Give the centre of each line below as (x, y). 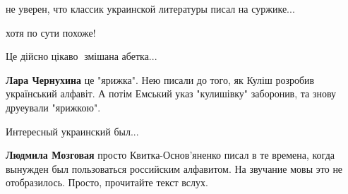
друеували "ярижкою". (53, 107)
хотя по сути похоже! (51, 32)
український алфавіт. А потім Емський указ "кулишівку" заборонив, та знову (171, 93)
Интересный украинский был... (72, 131)
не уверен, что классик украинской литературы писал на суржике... (150, 8)
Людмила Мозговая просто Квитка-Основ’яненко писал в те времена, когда (170, 155)
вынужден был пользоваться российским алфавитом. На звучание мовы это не (174, 168)
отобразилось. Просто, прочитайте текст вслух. (107, 182)
